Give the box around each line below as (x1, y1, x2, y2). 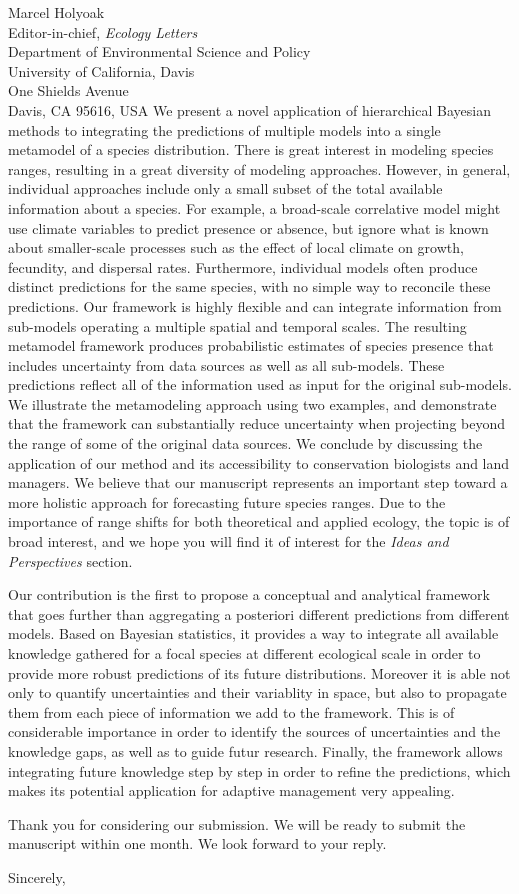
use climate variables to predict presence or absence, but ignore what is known (8, 217, 489, 238)
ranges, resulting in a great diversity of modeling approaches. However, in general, (8, 158, 511, 179)
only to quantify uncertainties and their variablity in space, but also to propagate (8, 682, 507, 703)
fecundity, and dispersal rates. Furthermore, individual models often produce (8, 256, 478, 277)
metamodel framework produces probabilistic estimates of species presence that (8, 335, 494, 356)
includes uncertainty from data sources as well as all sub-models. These (8, 354, 445, 375)
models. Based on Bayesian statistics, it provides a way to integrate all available (8, 623, 499, 644)
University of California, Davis (8, 60, 195, 81)
